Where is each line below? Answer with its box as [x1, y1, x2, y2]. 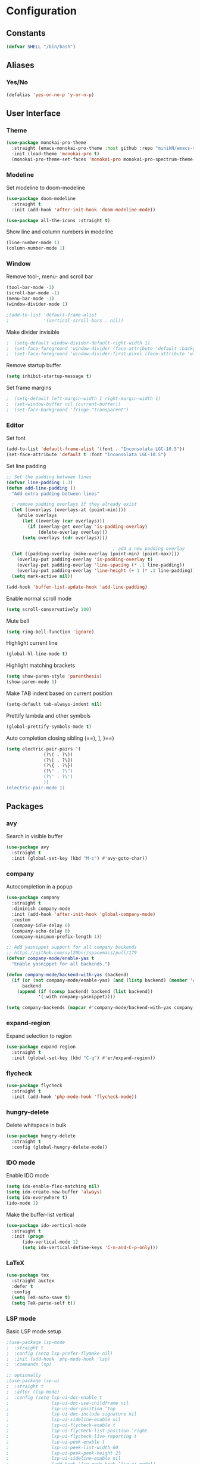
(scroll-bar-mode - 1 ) [6, 290, 60, 296]
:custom [11, 916, 31, 923]
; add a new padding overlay [112, 545, 185, 552]
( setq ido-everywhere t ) [6, 1194, 68, 1201]
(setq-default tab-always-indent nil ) [6, 702, 102, 708]
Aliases [6, 60, 35, 70]
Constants [6, 28, 46, 38]
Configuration [6, 4, 77, 18]
